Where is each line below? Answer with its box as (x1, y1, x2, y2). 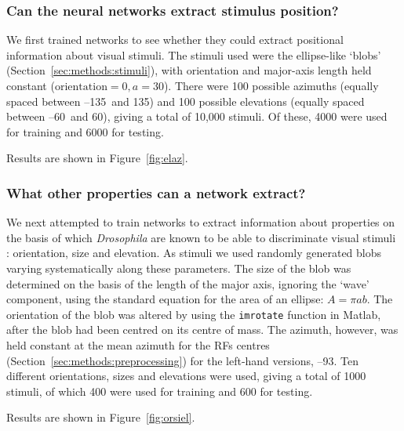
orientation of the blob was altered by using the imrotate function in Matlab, (6, 306, 381, 322)
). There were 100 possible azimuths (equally (163, 78, 379, 93)
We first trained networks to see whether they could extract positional (6, 31, 344, 48)
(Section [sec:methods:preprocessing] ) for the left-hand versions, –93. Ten (6, 352, 359, 368)
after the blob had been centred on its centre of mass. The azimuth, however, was (6, 321, 399, 338)
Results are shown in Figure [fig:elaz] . (6, 150, 188, 166)
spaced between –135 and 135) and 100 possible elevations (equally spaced (6, 92, 365, 109)
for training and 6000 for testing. (6, 123, 164, 139)
